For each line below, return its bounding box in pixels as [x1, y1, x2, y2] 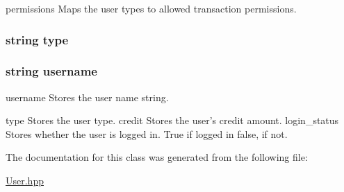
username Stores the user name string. [6, 89, 169, 104]
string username [6, 62, 97, 80]
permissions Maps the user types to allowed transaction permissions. [6, 1, 297, 15]
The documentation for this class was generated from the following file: [6, 150, 308, 164]
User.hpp [6, 173, 44, 188]
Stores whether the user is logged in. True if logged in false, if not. [6, 126, 288, 141]
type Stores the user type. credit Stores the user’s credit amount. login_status [6, 113, 339, 128]
